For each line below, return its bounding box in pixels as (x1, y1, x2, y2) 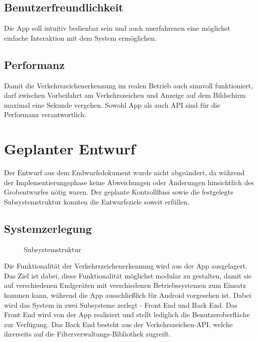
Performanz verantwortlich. (4, 109, 87, 120)
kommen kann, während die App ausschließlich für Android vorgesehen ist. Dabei (4, 290, 252, 300)
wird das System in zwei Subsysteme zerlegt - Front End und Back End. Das (4, 299, 238, 310)
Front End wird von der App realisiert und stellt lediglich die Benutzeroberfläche (4, 309, 250, 320)
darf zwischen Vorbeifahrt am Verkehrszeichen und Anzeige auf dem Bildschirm (4, 90, 246, 100)
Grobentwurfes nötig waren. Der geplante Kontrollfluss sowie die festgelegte (4, 187, 234, 197)
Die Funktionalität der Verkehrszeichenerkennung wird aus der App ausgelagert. (4, 261, 248, 271)
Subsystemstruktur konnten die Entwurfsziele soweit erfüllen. (4, 196, 190, 206)
